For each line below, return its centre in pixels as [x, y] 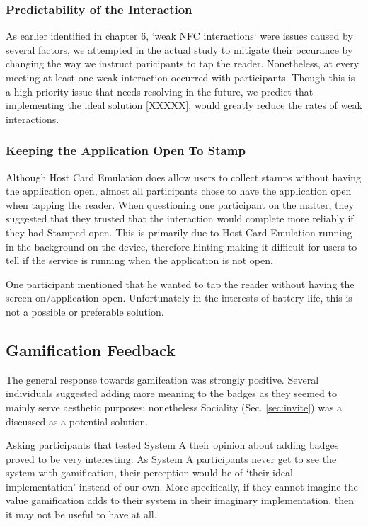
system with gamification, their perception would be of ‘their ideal [149, 473]
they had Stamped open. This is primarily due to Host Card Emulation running [179, 232]
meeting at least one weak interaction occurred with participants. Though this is [180, 77]
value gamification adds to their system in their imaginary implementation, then [180, 500]
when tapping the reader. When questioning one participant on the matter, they [180, 204]
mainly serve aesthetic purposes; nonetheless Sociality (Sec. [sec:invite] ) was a [174, 407]
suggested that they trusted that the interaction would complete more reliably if [180, 218]
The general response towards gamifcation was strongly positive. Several [162, 379]
